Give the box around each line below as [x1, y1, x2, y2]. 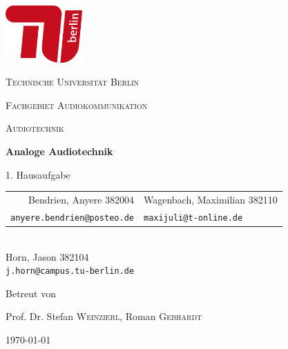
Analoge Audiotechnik [6, 144, 113, 159]
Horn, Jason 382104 [6, 249, 89, 263]
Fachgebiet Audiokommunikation [6, 97, 148, 112]
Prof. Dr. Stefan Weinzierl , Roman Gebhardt [6, 309, 202, 323]
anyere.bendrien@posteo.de [10, 212, 134, 223]
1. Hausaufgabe [6, 167, 70, 181]
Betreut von [6, 286, 56, 300]
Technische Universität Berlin [6, 74, 140, 89]
